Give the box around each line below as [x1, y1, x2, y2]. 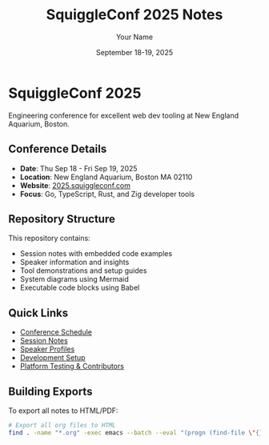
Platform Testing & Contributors [19, 362, 124, 371]
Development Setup [19, 353, 86, 363]
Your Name [115, 32, 154, 42]
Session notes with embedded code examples [19, 249, 173, 259]
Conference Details [8, 142, 107, 156]
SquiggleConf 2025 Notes [46, 6, 223, 24]
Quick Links [8, 306, 69, 319]
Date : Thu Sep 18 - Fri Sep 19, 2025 [19, 163, 138, 173]
